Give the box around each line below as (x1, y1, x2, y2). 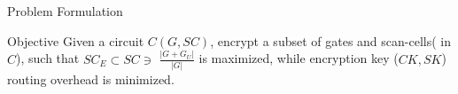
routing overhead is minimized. (7, 69, 175, 88)
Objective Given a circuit (7, 31, 144, 50)
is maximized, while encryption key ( (198, 49, 399, 67)
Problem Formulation (7, 2, 123, 20)
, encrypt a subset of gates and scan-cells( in (210, 31, 451, 50)
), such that (16, 49, 80, 67)
